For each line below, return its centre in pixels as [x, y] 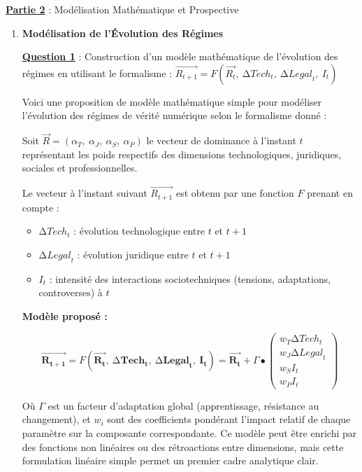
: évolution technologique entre [139, 231]
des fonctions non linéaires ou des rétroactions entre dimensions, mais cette [183, 446]
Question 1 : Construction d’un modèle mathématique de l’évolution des [180, 56]
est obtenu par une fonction [235, 193]
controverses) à [71, 292]
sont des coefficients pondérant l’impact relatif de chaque [229, 419]
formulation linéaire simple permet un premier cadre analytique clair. [170, 460]
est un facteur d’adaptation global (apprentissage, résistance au [183, 405]
